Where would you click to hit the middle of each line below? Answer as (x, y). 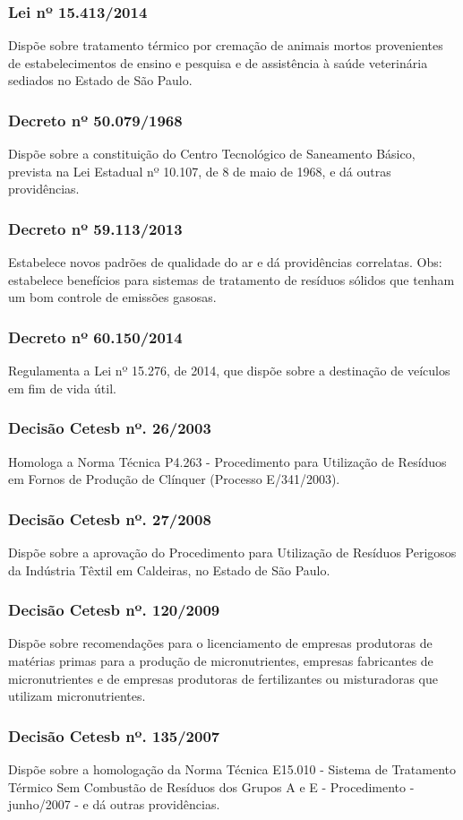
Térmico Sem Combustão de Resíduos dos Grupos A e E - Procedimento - (211, 786)
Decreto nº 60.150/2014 (95, 337)
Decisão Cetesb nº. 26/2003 (110, 428)
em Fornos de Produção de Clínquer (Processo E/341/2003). (174, 479)
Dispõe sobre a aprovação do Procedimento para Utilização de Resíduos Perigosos (232, 552)
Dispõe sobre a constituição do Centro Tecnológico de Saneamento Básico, (212, 154)
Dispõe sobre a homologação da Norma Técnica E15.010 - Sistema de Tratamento (232, 769)
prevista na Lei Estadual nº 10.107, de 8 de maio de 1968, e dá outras (200, 171)
